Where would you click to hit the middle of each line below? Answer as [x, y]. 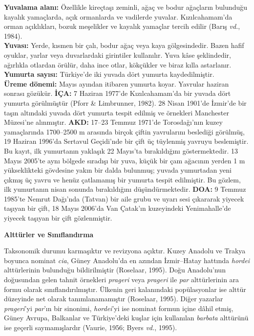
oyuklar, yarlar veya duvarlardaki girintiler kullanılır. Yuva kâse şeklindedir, [117, 55]
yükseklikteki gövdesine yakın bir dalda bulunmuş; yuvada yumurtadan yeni [118, 170]
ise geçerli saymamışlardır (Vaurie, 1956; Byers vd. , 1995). [91, 327]
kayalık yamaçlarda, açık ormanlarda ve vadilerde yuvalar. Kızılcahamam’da [118, 16]
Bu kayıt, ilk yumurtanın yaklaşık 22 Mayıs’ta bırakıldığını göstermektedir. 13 [121, 150]
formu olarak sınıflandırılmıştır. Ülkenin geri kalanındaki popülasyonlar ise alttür [125, 289]
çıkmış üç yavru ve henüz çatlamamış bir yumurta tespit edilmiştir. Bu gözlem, [122, 179]
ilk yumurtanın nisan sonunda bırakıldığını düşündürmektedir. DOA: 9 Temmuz [125, 189]
